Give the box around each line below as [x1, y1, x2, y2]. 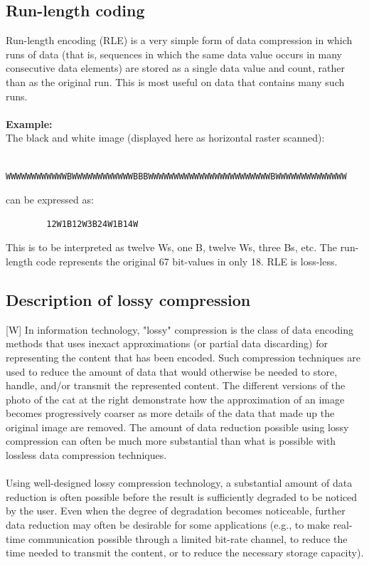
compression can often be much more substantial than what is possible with [6, 433, 336, 448]
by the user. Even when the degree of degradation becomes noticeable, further [6, 503, 346, 518]
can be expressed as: [6, 192, 94, 207]
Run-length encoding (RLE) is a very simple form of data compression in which [6, 33, 353, 48]
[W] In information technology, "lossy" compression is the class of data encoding [6, 322, 354, 337]
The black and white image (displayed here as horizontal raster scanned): [6, 130, 325, 145]
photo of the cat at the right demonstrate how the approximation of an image [6, 391, 345, 406]
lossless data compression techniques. [6, 448, 167, 463]
